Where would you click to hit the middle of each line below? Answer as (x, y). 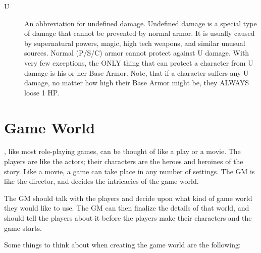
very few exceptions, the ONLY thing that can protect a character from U (139, 62)
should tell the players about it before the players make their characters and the (128, 218)
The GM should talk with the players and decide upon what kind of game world (128, 198)
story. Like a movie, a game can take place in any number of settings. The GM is (129, 171)
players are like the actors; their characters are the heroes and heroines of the (124, 161)
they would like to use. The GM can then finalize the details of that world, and (127, 208)
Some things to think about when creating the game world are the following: (122, 245)
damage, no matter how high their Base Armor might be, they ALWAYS (137, 83)
